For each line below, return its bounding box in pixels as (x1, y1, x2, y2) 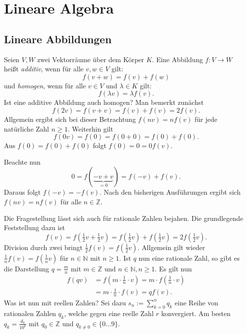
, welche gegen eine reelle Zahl (64, 308, 154, 318)
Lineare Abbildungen (4, 31, 112, 46)
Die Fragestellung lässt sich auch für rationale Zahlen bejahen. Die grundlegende (4, 213, 244, 223)
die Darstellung (4, 263, 49, 273)
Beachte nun (4, 156, 41, 167)
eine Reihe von (175, 297, 218, 307)
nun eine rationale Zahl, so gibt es (138, 252, 240, 263)
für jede (194, 114, 217, 124)
